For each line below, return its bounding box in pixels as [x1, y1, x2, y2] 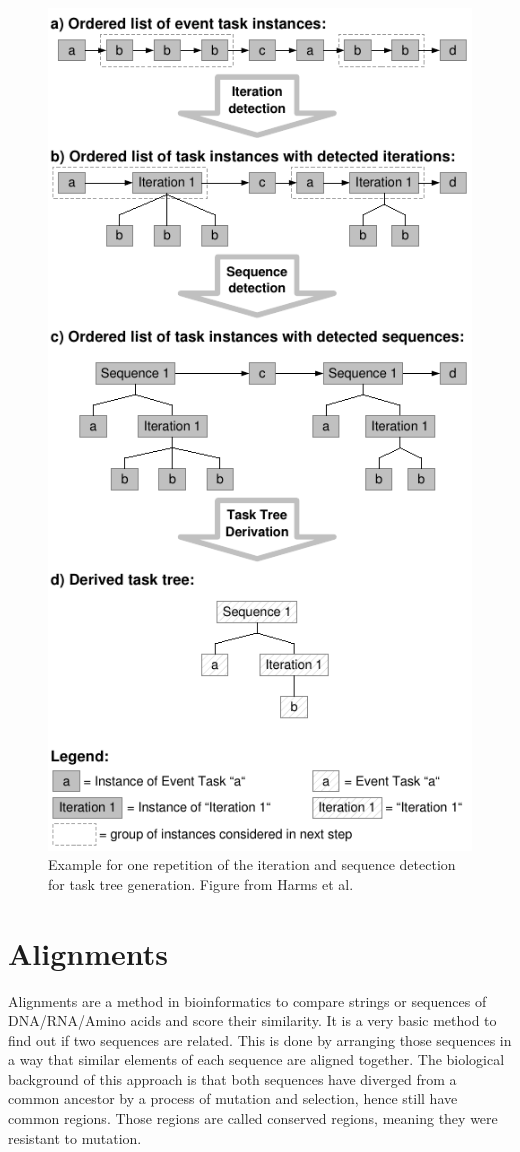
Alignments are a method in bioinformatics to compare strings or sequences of [8, 990, 487, 1011]
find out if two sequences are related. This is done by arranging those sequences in [8, 1029, 512, 1050]
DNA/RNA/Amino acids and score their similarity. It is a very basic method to [8, 1010, 497, 1031]
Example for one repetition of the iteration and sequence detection [48, 854, 456, 875]
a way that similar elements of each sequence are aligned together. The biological [8, 1049, 505, 1070]
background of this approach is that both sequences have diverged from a [8, 1068, 457, 1089]
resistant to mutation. [8, 1127, 142, 1148]
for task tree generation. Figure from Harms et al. [48, 873, 354, 894]
